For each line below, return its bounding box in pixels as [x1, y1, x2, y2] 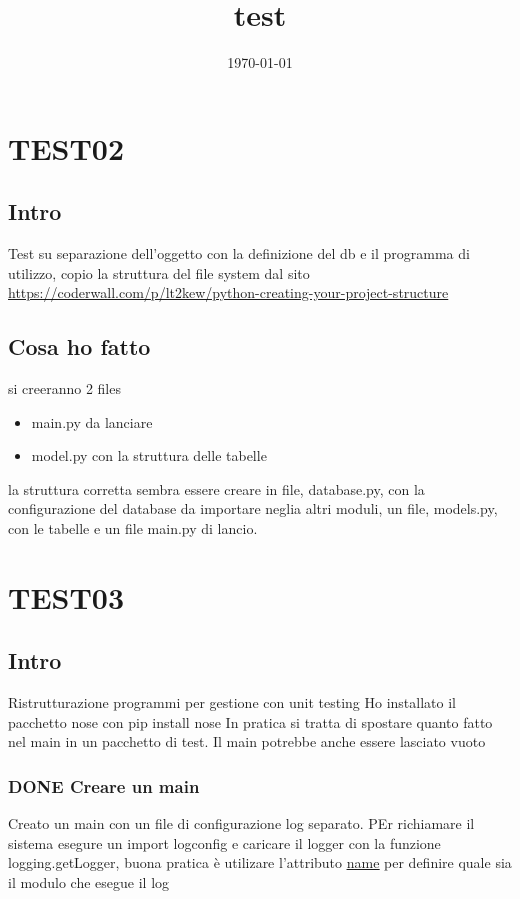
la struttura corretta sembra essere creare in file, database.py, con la [8, 478, 425, 499]
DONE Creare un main [8, 773, 200, 798]
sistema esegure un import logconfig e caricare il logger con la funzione [8, 832, 441, 853]
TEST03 [8, 576, 125, 617]
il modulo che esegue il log [8, 872, 170, 893]
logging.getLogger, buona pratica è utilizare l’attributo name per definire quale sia [8, 852, 512, 873]
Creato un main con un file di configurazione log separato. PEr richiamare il [8, 813, 475, 834]
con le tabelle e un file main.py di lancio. [8, 518, 258, 539]
